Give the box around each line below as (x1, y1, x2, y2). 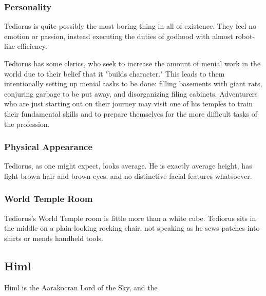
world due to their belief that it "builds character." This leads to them (4, 68, 225, 79)
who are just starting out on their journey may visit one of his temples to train (4, 98, 253, 109)
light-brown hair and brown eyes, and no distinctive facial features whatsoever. (4, 170, 252, 181)
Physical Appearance (4, 140, 93, 153)
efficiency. (17, 41, 47, 51)
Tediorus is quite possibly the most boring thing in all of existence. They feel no (4, 21, 256, 31)
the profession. (4, 118, 50, 129)
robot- (235, 30, 255, 41)
